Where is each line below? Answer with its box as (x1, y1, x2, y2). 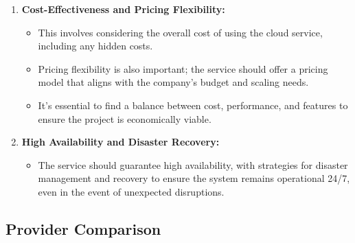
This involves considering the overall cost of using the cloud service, (38, 25, 323, 39)
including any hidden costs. (38, 38, 153, 53)
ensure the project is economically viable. (38, 111, 211, 126)
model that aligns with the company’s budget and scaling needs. (38, 75, 309, 89)
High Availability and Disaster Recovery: (21, 135, 220, 149)
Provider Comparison (5, 218, 161, 239)
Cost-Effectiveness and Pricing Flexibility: (21, 2, 225, 16)
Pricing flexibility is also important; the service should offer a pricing (38, 61, 328, 76)
